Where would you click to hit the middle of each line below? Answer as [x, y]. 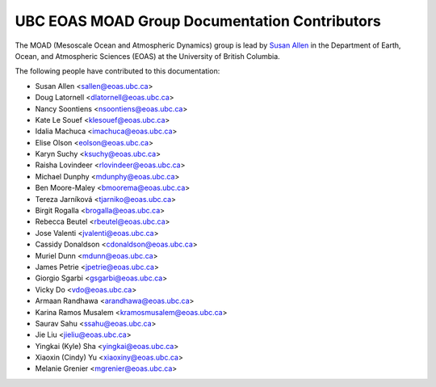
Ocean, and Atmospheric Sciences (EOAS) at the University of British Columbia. [147, 56]
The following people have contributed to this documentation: [117, 71]
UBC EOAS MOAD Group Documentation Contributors [198, 21]
